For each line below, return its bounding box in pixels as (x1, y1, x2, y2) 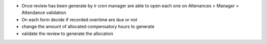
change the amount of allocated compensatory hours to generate (21, 24, 155, 30)
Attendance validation (21, 10, 66, 16)
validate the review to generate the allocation (21, 30, 114, 37)
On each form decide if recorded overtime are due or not (21, 16, 137, 22)
